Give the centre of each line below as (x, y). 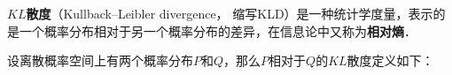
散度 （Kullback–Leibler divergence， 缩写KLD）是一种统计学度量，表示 (230, 13)
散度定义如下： (390, 60)
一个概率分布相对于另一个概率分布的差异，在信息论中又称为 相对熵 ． (218, 30)
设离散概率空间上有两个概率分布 (100, 60)
